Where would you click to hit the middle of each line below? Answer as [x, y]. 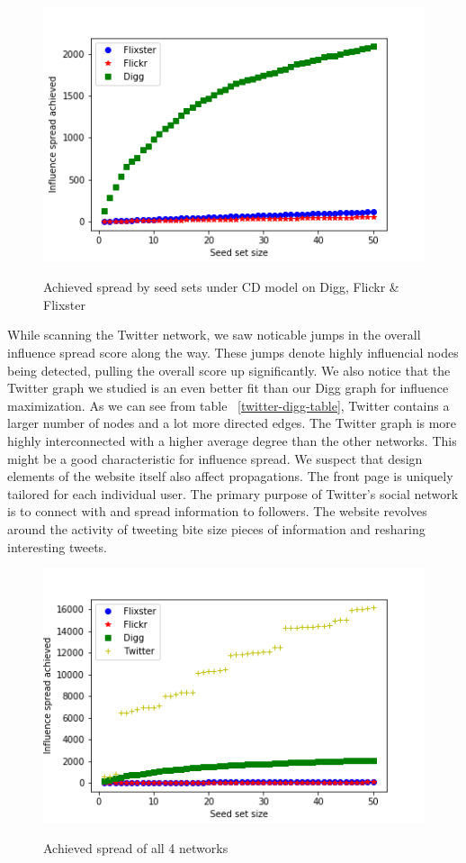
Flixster [64, 304]
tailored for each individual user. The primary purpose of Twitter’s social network [233, 493]
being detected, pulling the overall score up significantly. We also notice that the [229, 370]
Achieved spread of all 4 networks [136, 848]
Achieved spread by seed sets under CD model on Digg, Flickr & [221, 287]
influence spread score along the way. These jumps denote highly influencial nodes [233, 353]
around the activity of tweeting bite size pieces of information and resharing [216, 528]
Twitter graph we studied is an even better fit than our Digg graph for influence [228, 388]
